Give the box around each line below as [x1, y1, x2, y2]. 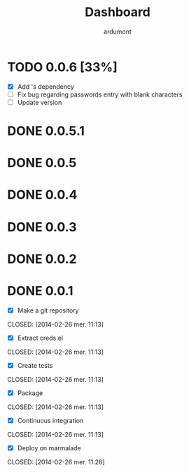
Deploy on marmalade [17, 444, 82, 452]
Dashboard [85, 4, 150, 20]
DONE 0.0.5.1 [7, 123, 85, 139]
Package [17, 389, 43, 397]
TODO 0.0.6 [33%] [7, 59, 118, 75]
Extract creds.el [17, 334, 64, 342]
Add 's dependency [17, 82, 75, 91]
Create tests [17, 361, 53, 369]
